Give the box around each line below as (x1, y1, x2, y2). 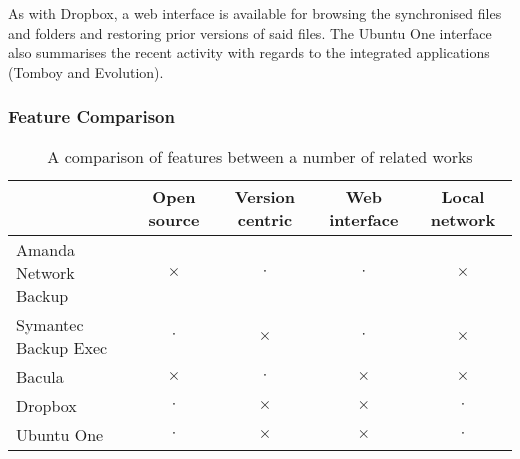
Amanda (16, 237, 76, 261)
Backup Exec (16, 335, 108, 359)
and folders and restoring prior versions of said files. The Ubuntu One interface (8, 22, 492, 43)
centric (237, 207, 293, 231)
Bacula (16, 364, 64, 388)
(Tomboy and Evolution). (8, 61, 164, 82)
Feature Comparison (8, 104, 175, 129)
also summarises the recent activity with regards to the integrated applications (8, 42, 490, 63)
